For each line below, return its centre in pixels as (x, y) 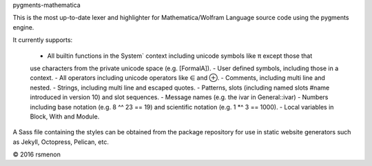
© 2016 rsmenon (37, 154)
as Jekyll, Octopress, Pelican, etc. (61, 142)
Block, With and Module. (65, 116)
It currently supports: (43, 40)
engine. (23, 27)
